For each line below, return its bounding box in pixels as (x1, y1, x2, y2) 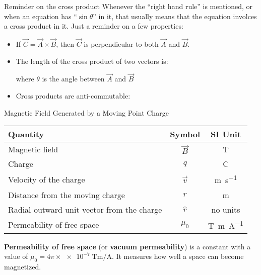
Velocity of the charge (8, 173, 85, 185)
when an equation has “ (4, 11, 77, 21)
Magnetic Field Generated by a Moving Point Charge (4, 107, 169, 118)
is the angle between (42, 73, 105, 84)
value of (4, 251, 28, 261)
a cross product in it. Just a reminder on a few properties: (4, 21, 183, 31)
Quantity (8, 128, 44, 140)
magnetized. (4, 261, 41, 272)
